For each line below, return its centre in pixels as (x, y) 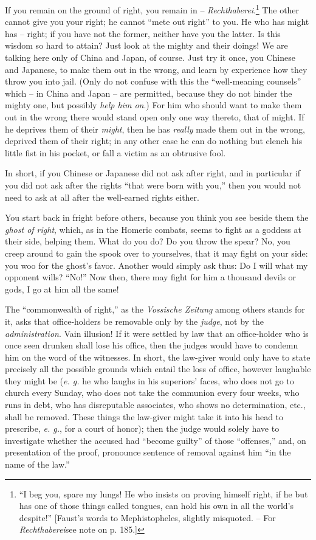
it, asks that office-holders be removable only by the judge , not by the (135, 321)
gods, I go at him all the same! (62, 289)
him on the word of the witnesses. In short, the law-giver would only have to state (158, 357)
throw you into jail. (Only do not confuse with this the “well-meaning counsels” (153, 81)
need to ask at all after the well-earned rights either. (102, 197)
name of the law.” (37, 464)
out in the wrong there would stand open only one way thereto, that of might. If (155, 117)
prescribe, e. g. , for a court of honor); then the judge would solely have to (142, 428)
